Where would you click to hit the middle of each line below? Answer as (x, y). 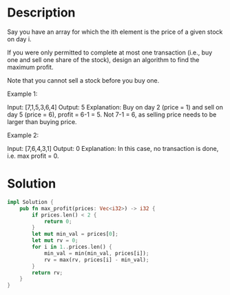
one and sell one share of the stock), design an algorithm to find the (103, 59)
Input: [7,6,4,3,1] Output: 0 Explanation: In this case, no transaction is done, (113, 148)
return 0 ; (58, 221)
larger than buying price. (42, 121)
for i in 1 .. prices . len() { (72, 247)
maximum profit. (30, 67)
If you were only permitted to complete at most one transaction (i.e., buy (110, 52)
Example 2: (23, 135)
